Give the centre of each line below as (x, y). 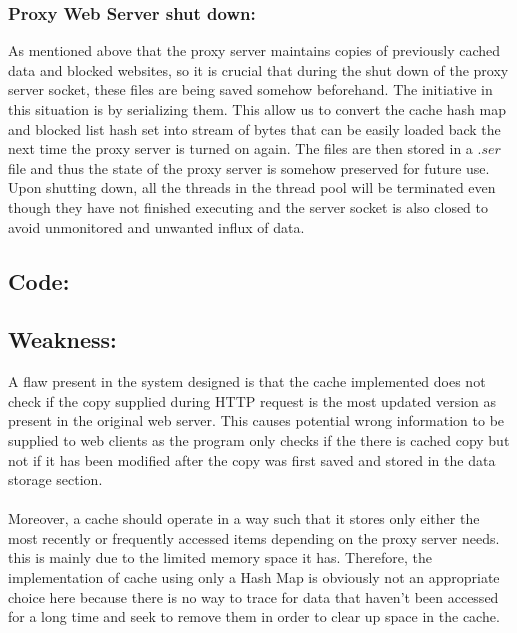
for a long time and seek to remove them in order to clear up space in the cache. (254, 616)
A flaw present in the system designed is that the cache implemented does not (247, 381)
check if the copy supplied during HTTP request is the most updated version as (252, 400)
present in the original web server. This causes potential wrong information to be (256, 420)
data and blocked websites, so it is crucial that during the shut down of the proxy (258, 69)
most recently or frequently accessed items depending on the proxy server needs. (254, 537)
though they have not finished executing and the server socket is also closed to (248, 206)
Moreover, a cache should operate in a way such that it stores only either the (244, 518)
